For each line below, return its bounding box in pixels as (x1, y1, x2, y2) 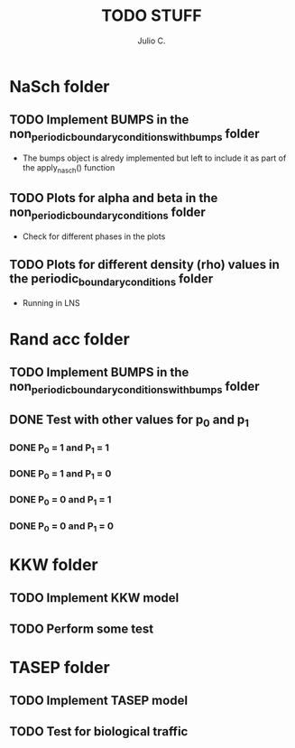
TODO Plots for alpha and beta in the (9, 190, 218, 206)
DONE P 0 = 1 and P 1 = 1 (9, 441, 110, 456)
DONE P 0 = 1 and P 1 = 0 (9, 467, 112, 482)
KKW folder (9, 555, 98, 576)
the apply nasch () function (22, 162, 115, 175)
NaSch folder (9, 76, 110, 97)
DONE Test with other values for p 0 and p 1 (9, 411, 250, 429)
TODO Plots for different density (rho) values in (9, 257, 280, 272)
